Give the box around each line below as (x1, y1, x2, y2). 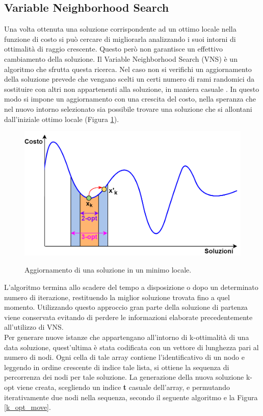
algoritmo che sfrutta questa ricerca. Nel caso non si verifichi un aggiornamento (4, 63, 252, 74)
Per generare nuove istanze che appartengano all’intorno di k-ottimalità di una (4, 331, 249, 342)
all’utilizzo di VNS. (4, 322, 64, 332)
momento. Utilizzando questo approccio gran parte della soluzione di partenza (4, 302, 248, 312)
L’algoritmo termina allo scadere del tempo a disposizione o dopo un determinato (4, 282, 258, 292)
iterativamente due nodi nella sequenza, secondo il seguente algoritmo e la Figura (4, 391, 258, 402)
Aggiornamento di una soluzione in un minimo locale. (24, 264, 192, 275)
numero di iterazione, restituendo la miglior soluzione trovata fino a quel (4, 291, 230, 302)
